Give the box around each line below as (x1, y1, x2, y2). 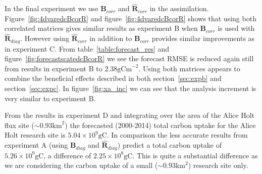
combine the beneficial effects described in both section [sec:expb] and (5, 73, 222, 83)
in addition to (89, 33, 132, 43)
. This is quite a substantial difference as (132, 150, 258, 160)
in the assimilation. (149, 3, 209, 14)
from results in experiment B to (5, 63, 102, 73)
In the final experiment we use (5, 3, 98, 14)
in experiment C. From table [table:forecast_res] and (5, 43, 170, 54)
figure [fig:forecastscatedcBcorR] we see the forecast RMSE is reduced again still (5, 53, 254, 64)
